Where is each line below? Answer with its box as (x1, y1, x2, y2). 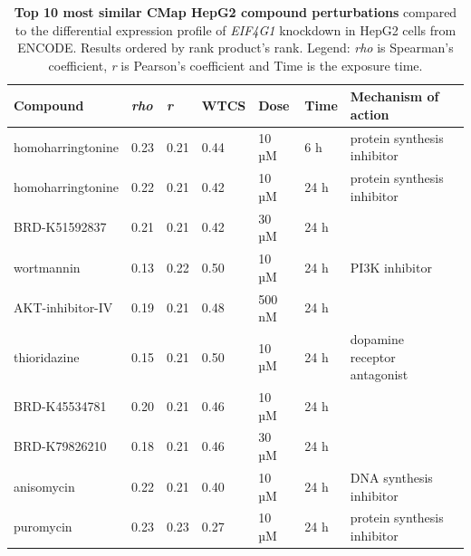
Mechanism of (350, 87, 439, 106)
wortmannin (14, 257, 81, 276)
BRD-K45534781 (14, 396, 107, 415)
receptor (350, 347, 396, 366)
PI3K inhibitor (350, 257, 432, 276)
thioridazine (14, 347, 80, 366)
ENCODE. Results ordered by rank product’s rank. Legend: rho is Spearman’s (17, 38, 454, 57)
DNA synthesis (350, 467, 433, 486)
